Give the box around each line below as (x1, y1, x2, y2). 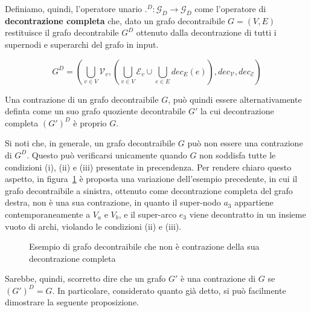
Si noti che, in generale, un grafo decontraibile (5, 137, 176, 149)
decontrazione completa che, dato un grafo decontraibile (5, 14, 225, 27)
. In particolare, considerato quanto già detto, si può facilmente (52, 284, 286, 296)
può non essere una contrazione (187, 137, 303, 149)
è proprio (73, 116, 107, 129)
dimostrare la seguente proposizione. (5, 296, 139, 308)
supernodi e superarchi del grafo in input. (5, 37, 159, 50)
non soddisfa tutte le (199, 148, 276, 161)
